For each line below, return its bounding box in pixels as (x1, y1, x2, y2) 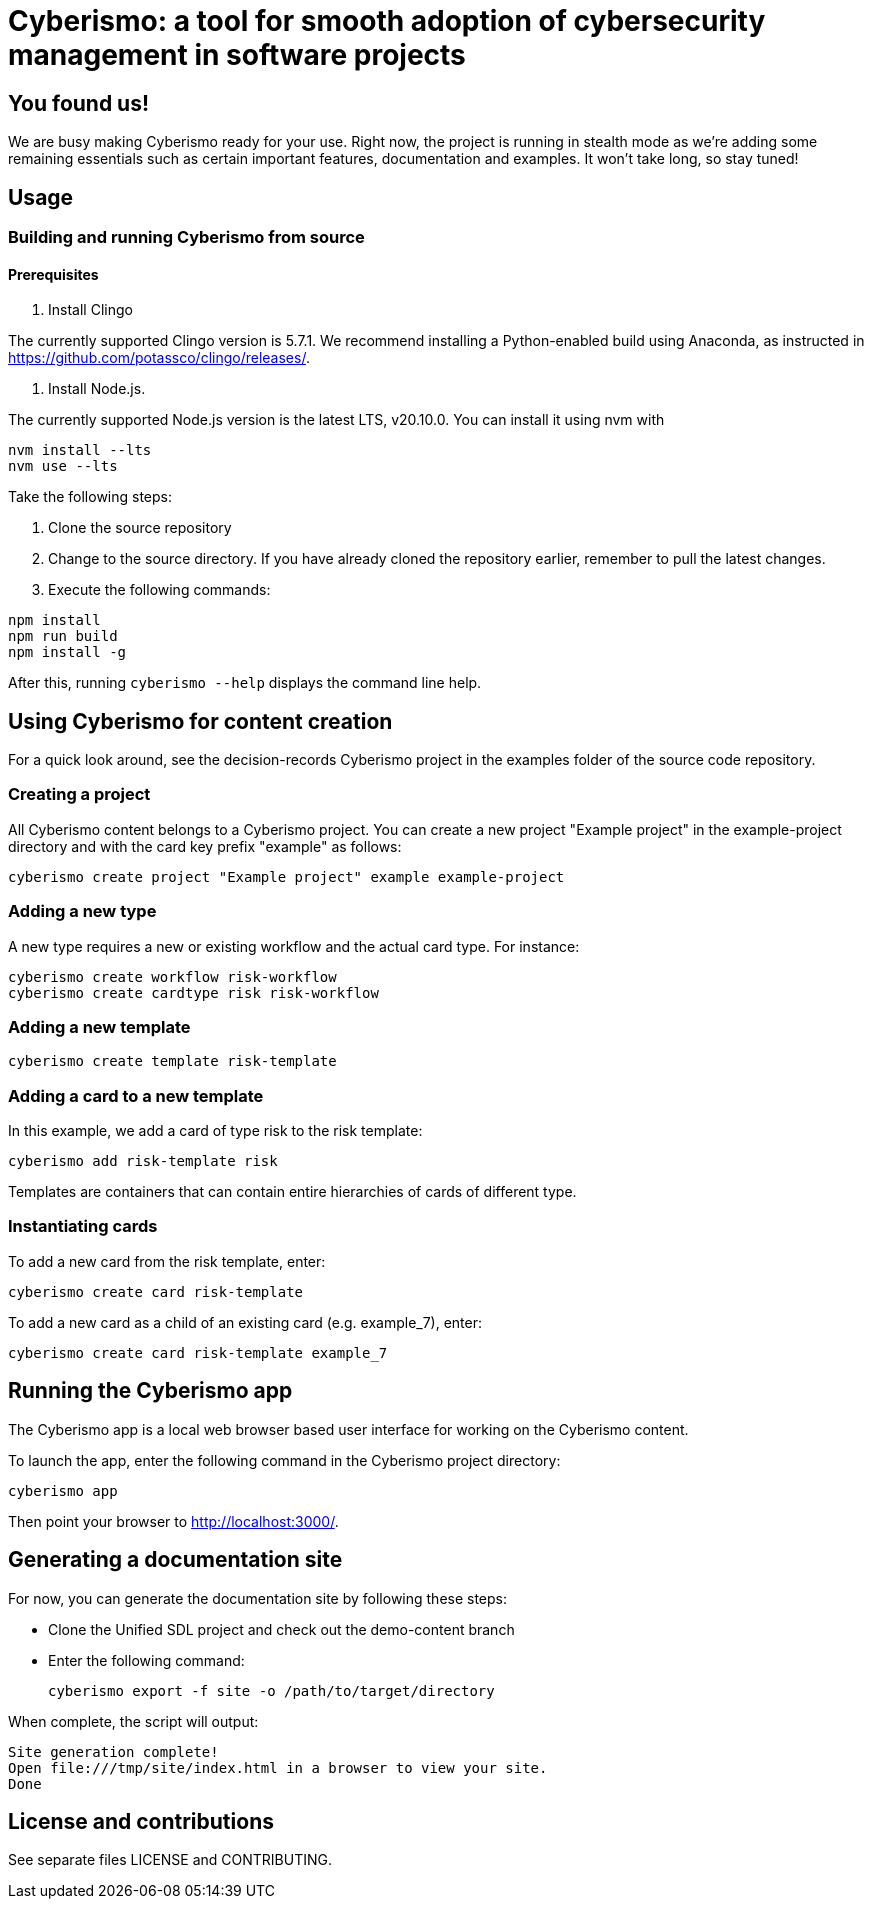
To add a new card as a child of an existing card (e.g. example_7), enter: (8, 1313, 483, 1331)
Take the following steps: (8, 488, 173, 506)
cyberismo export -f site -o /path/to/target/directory (48, 1682, 495, 1699)
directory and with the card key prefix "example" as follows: (8, 837, 402, 855)
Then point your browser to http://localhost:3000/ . (8, 1512, 339, 1530)
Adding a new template (8, 1016, 191, 1037)
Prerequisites (8, 265, 99, 283)
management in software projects (8, 38, 466, 72)
